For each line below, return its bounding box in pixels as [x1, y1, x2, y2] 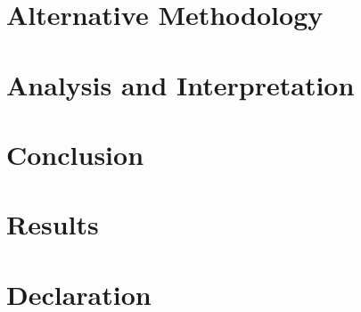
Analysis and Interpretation [6, 66, 355, 103]
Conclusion [6, 135, 144, 172]
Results [6, 206, 99, 242]
